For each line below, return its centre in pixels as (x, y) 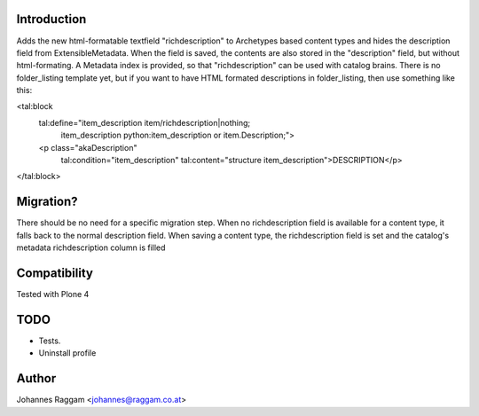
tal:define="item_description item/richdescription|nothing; (145, 122)
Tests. (50, 341)
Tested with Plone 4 (53, 294)
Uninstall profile (67, 353)
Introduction (51, 19)
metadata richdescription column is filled (91, 247)
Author (36, 378)
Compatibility (55, 273)
